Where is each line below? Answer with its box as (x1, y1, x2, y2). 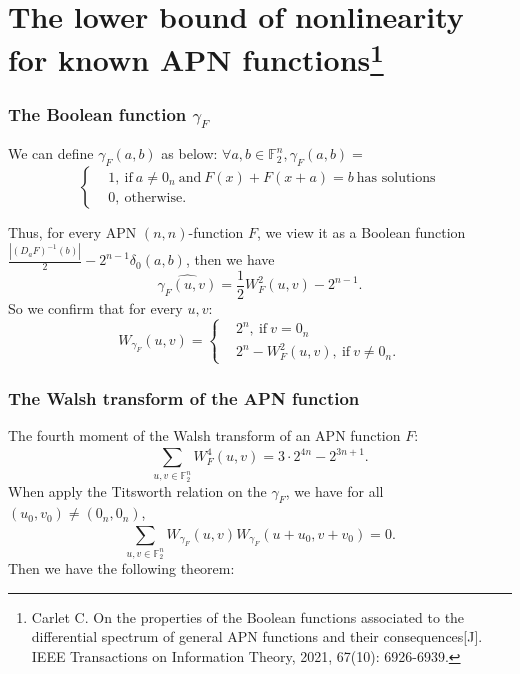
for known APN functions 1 (8, 35, 384, 80)
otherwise (124, 190, 183, 205)
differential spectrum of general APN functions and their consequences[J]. (31, 626, 483, 647)
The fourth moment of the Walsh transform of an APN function (8, 424, 401, 445)
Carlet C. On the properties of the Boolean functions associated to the (31, 606, 465, 627)
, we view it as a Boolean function (257, 222, 466, 243)
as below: (161, 143, 218, 164)
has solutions (356, 170, 436, 185)
